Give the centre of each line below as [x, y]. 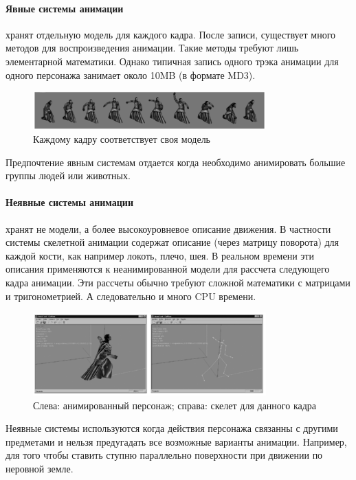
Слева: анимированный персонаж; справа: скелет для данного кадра [175, 405]
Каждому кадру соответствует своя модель [122, 139]
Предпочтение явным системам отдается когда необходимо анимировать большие [176, 162]
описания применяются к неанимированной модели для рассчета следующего [168, 269]
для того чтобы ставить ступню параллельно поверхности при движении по [164, 455]
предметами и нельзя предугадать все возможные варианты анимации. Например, [176, 441]
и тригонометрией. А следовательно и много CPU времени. [131, 296]
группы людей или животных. [68, 175]
